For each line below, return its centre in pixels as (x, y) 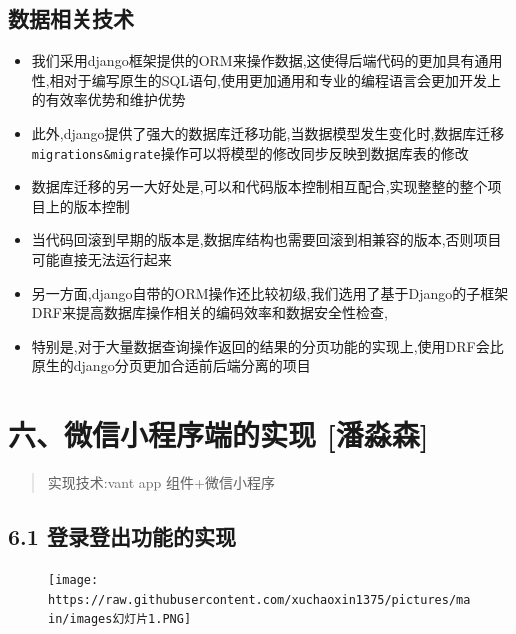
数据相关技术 (71, 18)
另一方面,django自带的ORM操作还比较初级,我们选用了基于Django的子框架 (270, 292)
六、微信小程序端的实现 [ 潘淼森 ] (218, 434)
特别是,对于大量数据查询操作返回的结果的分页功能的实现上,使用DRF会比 (267, 345)
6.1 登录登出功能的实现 (122, 536)
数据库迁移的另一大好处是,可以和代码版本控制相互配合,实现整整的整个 (259, 186)
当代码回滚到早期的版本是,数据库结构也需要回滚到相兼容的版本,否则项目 (266, 239)
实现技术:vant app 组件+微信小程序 (161, 482)
